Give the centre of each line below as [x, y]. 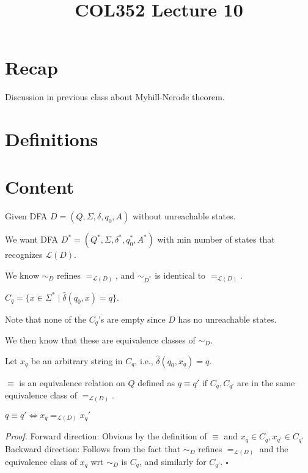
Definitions [52, 139]
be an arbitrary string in [77, 360]
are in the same [266, 382]
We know [22, 275]
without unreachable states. [184, 216]
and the [274, 448]
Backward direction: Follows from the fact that [93, 448]
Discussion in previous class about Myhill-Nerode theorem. [115, 97]
